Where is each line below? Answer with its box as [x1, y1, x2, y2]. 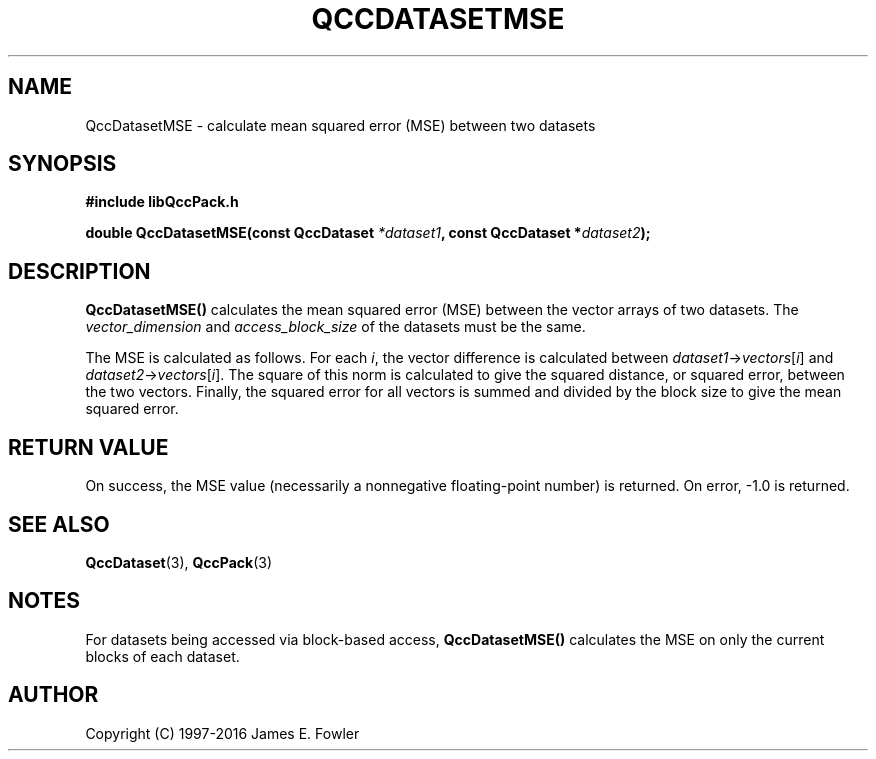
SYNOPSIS [8, 151, 117, 177]
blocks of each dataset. [85, 647, 240, 665]
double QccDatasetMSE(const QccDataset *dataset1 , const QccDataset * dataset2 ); [85, 224, 651, 242]
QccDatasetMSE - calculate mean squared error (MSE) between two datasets [85, 116, 596, 134]
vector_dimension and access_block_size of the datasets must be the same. [85, 318, 586, 336]
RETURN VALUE [8, 434, 169, 460]
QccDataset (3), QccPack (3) [85, 553, 273, 571]
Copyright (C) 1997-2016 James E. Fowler [85, 724, 360, 742]
